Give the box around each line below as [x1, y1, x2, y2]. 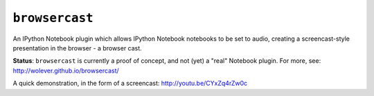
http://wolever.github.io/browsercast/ [12, 66, 119, 75]
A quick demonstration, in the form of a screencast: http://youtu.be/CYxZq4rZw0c [12, 79, 248, 88]
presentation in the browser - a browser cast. [12, 44, 142, 52]
